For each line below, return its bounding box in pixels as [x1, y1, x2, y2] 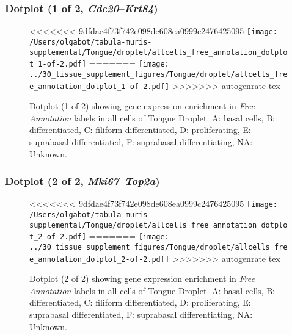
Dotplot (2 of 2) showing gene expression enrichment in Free [29, 272, 255, 285]
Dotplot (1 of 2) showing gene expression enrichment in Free [29, 99, 255, 112]
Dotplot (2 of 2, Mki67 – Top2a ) [5, 173, 160, 189]
